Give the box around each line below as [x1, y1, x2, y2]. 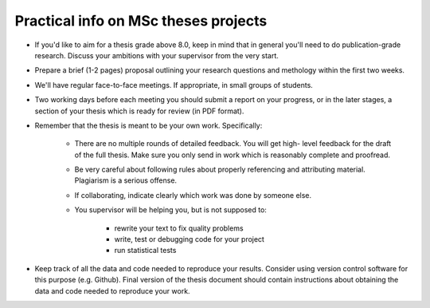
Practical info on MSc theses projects [14, 12, 268, 30]
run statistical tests [114, 246, 177, 255]
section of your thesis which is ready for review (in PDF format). [34, 106, 244, 116]
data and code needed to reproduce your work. [34, 286, 190, 295]
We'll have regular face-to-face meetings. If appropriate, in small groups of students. [34, 80, 314, 89]
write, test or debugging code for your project [114, 235, 264, 244]
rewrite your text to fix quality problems [114, 223, 244, 233]
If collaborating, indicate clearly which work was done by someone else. [74, 190, 312, 199]
